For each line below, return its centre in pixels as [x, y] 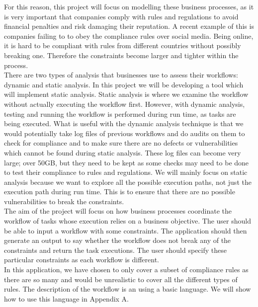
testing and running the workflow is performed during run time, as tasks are [120, 114]
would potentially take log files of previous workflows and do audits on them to [125, 133]
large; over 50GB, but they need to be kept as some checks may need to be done [127, 162]
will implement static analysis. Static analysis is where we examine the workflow [126, 94]
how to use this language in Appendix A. [67, 298]
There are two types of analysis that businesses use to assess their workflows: [121, 75]
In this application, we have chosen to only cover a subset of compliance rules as [126, 269]
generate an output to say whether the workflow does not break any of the [118, 240]
